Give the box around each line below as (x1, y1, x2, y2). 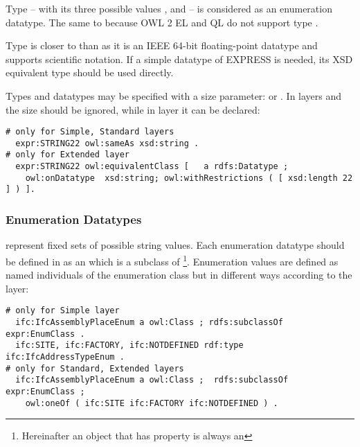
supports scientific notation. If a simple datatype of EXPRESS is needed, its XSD (6, 51, 353, 66)
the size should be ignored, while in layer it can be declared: (6, 102, 260, 116)
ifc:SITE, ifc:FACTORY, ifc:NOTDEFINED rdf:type (15, 340, 244, 351)
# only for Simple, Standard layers (6, 127, 174, 137)
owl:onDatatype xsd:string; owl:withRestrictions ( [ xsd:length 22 (25, 173, 353, 183)
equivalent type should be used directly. (6, 65, 174, 80)
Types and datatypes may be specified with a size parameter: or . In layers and (6, 88, 342, 103)
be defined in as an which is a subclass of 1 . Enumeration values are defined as (6, 252, 339, 268)
